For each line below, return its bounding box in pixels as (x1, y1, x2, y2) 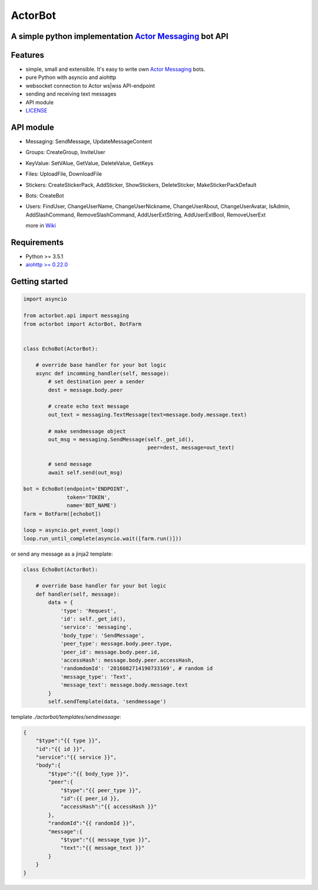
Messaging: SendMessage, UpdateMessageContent (25, 137, 153, 144)
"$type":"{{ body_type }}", (48, 770, 130, 777)
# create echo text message (48, 403, 130, 410)
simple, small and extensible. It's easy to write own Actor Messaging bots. (25, 65, 206, 73)
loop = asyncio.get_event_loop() (23, 527, 120, 534)
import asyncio (23, 295, 67, 303)
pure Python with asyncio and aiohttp (25, 74, 117, 81)
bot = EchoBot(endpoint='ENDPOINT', (23, 485, 130, 492)
